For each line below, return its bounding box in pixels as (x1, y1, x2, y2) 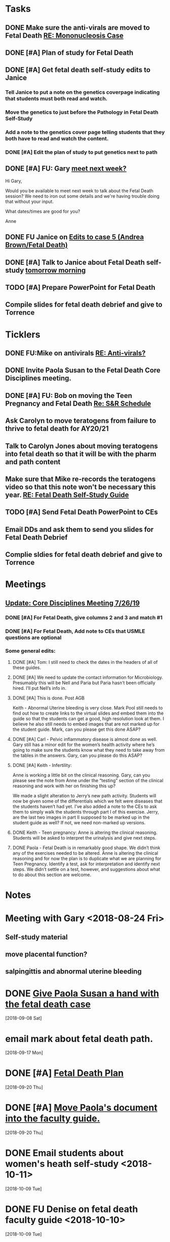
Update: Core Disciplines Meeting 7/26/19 (5, 598, 140, 607)
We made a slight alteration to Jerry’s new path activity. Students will (12, 792, 156, 798)
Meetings (5, 579, 47, 590)
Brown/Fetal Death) (5, 241, 68, 249)
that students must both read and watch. (5, 95, 108, 102)
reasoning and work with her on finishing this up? (12, 783, 116, 789)
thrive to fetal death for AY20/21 (5, 424, 109, 433)
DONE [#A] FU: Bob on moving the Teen (5, 391, 133, 400)
